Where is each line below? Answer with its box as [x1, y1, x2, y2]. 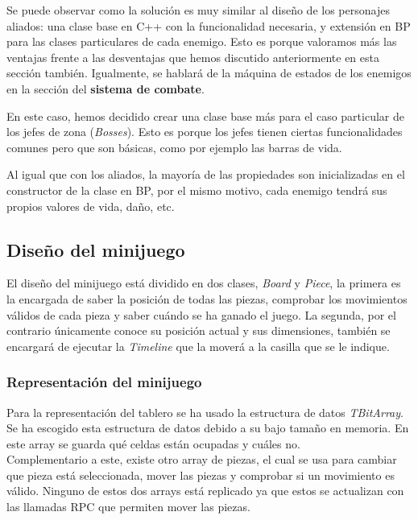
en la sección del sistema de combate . [6, 80, 205, 97]
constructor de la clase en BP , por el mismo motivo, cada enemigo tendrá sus [6, 181, 387, 198]
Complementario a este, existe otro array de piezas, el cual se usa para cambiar [6, 451, 397, 468]
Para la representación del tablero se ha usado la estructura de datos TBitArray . [6, 403, 404, 420]
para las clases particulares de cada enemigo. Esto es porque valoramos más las [6, 33, 397, 50]
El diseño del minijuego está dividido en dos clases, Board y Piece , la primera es [6, 274, 401, 291]
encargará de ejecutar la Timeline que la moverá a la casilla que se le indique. [6, 337, 390, 354]
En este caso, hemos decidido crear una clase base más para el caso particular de [6, 107, 404, 124]
